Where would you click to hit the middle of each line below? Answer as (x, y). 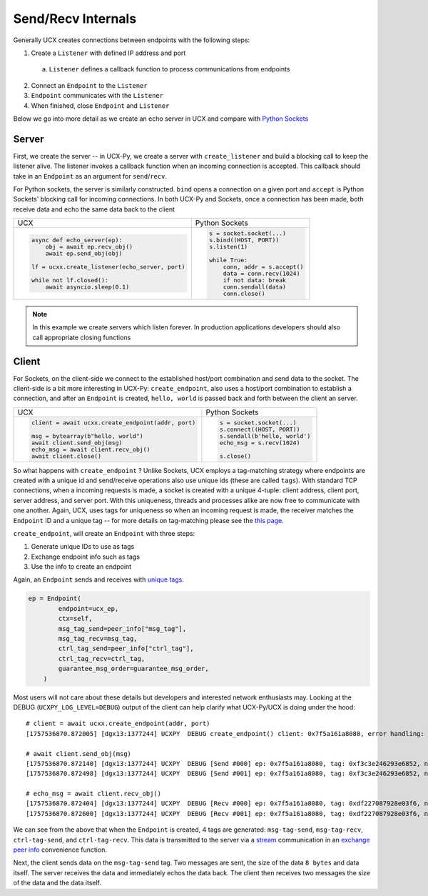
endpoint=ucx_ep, (88, 608)
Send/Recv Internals (75, 19)
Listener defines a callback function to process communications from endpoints (169, 69)
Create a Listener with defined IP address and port (108, 53)
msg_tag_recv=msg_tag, (98, 639)
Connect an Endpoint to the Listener (89, 85)
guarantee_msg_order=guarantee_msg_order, (134, 669)
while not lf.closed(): (70, 280)
